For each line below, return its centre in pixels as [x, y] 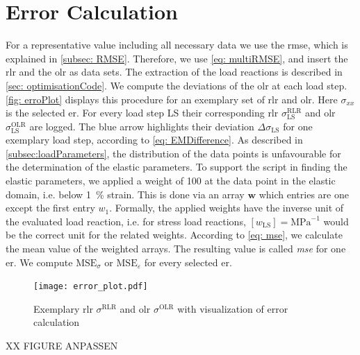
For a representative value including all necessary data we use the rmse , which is [177, 45]
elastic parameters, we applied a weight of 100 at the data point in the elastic [171, 181]
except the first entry [50, 208]
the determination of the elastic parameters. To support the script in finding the [177, 167]
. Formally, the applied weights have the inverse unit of [227, 208]
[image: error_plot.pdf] [91, 287]
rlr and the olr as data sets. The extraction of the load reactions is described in [174, 72]
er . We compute [39, 262]
